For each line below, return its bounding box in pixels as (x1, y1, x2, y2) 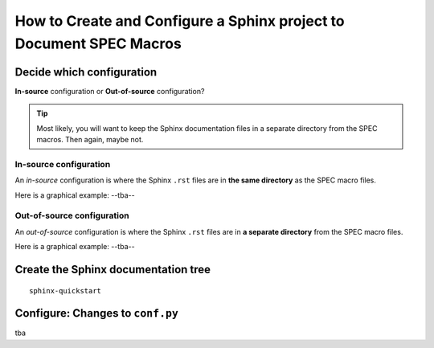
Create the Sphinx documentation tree (14, 262, 211, 276)
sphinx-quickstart (29, 286, 102, 295)
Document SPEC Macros (14, 35, 182, 52)
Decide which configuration (14, 65, 158, 79)
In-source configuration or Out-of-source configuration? (14, 86, 205, 96)
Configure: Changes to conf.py (14, 306, 178, 321)
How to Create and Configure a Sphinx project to (14, 12, 345, 30)
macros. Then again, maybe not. (36, 135, 144, 145)
